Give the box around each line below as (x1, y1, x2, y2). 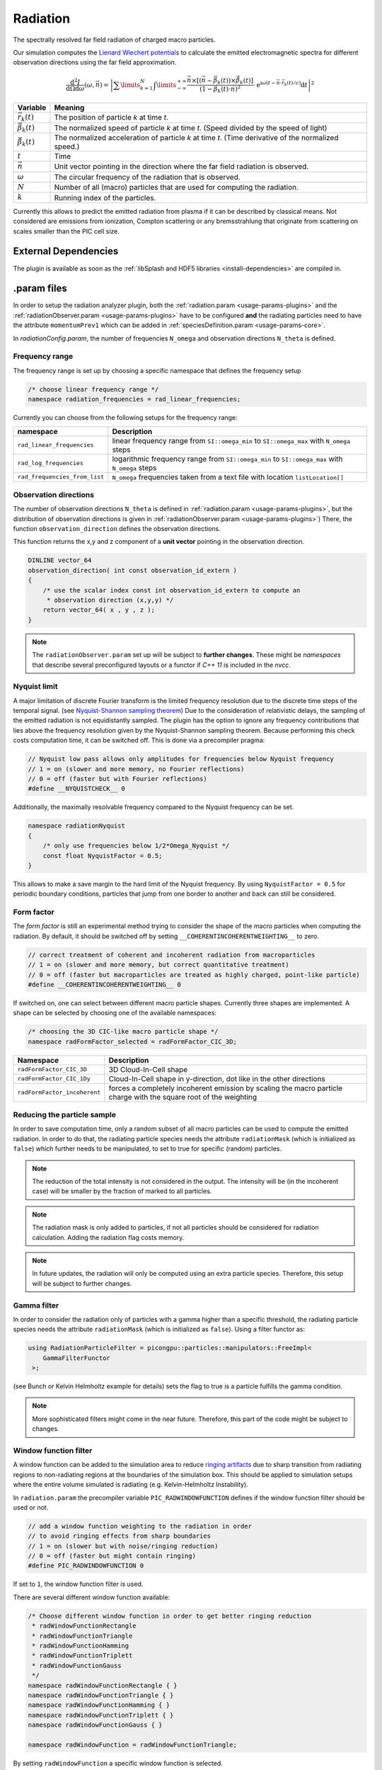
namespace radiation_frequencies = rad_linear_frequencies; (28, 395, 241, 404)
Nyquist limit (13, 682, 58, 692)
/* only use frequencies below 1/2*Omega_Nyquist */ (42, 842, 230, 850)
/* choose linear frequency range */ (28, 385, 159, 393)
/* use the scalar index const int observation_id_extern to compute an (42, 586, 301, 594)
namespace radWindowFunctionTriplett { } (28, 1711, 174, 1719)
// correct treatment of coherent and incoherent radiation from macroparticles (28, 951, 316, 959)
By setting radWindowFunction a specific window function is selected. (13, 1759, 223, 1767)
